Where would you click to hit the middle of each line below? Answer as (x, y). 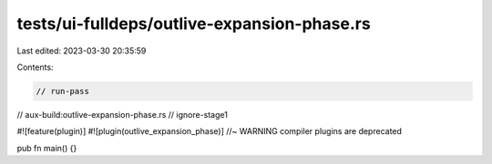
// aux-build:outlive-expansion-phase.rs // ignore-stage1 (122, 114)
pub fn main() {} (47, 148)
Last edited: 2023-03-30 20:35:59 (82, 51)
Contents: (35, 67)
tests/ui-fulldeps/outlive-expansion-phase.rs (194, 24)
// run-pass (63, 91)
